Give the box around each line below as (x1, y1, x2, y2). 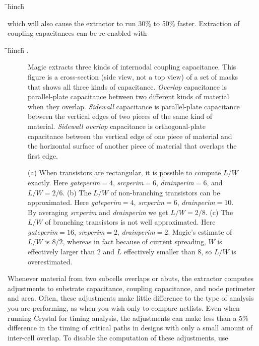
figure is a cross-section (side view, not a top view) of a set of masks (28, 71, 238, 82)
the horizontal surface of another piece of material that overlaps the (28, 141, 237, 151)
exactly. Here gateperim (28, 177, 100, 187)
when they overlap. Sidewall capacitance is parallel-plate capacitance (28, 101, 240, 111)
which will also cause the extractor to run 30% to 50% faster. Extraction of (8, 18, 240, 28)
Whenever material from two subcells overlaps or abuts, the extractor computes (8, 273, 253, 284)
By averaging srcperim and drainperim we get (28, 206, 168, 217)
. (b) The (62, 187, 91, 197)
